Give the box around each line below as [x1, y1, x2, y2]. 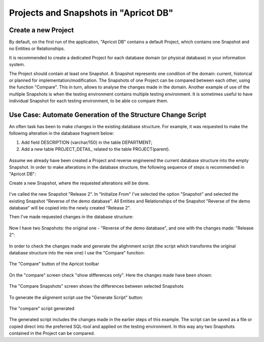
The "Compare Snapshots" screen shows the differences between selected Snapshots [9, 283, 184, 289]
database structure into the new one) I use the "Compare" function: [9, 250, 145, 255]
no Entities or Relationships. [9, 46, 66, 51]
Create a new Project [9, 26, 74, 34]
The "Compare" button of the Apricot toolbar [9, 261, 100, 267]
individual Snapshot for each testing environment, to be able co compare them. [9, 98, 169, 104]
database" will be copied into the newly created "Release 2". [9, 205, 131, 210]
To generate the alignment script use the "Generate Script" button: [9, 294, 144, 300]
